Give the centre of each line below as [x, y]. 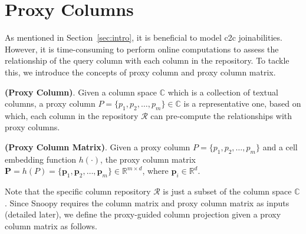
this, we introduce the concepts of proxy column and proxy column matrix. [140, 72]
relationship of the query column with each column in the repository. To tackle [147, 60]
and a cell [280, 147]
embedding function [40, 159]
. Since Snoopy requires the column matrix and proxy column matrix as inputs [147, 202]
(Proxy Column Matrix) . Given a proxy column [98, 147]
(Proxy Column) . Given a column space [81, 92]
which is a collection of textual [223, 92]
